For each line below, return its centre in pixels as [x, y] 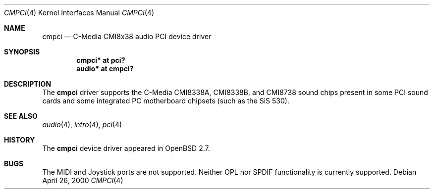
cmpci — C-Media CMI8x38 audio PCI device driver [127, 36]
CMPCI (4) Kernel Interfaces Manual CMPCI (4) [79, 13]
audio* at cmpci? [105, 69]
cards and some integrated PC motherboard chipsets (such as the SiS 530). [166, 101]
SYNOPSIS [22, 52]
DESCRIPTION [28, 84]
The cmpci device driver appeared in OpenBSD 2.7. [126, 148]
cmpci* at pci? [101, 60]
